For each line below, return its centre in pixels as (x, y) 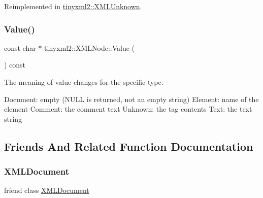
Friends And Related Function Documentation (129, 146)
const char (20, 47)
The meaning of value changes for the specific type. (84, 82)
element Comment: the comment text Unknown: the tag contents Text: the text (128, 109)
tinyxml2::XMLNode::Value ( (90, 47)
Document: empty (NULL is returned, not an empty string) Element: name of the (131, 99)
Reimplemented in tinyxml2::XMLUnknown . (73, 6)
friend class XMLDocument (47, 190)
